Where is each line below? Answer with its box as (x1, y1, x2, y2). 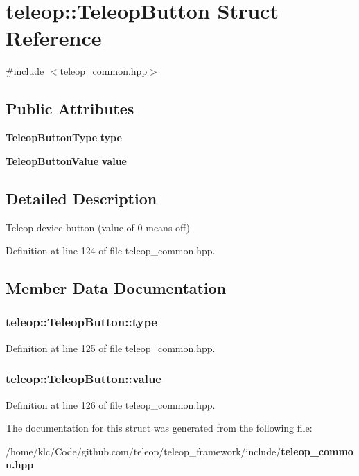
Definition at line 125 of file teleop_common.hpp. (6, 340, 216, 355)
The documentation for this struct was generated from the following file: (6, 421, 313, 435)
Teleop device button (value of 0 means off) (6, 220, 191, 234)
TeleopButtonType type (6, 130, 122, 145)
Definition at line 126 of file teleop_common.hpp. (6, 397, 216, 412)
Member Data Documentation (6, 277, 227, 299)
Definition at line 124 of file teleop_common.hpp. (6, 243, 216, 258)
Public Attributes (6, 98, 134, 119)
